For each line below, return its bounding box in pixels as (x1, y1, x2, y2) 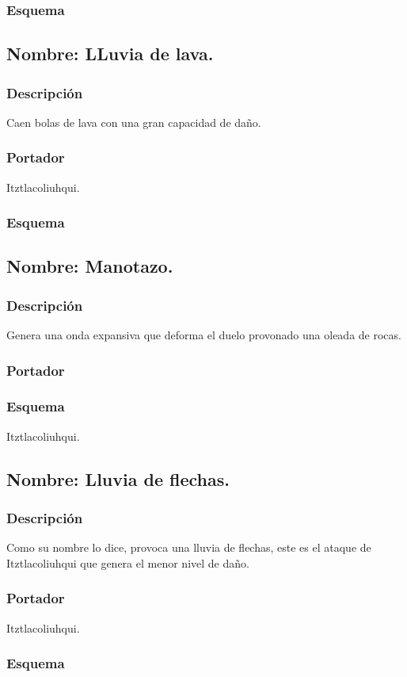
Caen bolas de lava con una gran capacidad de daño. (6, 113, 261, 130)
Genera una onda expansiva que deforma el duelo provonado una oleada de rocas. (6, 327, 401, 343)
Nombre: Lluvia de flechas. (6, 466, 230, 491)
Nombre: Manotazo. (6, 254, 173, 278)
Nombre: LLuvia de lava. (6, 41, 214, 66)
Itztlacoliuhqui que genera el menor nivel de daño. (6, 554, 249, 571)
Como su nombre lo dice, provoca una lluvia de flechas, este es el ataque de (6, 539, 371, 556)
